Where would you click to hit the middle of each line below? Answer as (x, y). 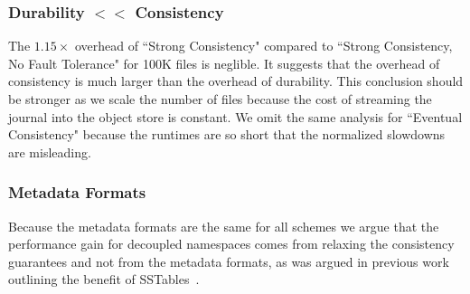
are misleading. (50, 152)
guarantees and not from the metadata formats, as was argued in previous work (229, 261)
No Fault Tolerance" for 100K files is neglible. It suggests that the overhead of (224, 63)
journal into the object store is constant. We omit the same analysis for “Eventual (235, 116)
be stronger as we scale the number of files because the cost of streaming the (220, 99)
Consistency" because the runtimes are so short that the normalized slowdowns (227, 134)
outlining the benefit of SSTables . (104, 279)
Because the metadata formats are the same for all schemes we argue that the (224, 226)
